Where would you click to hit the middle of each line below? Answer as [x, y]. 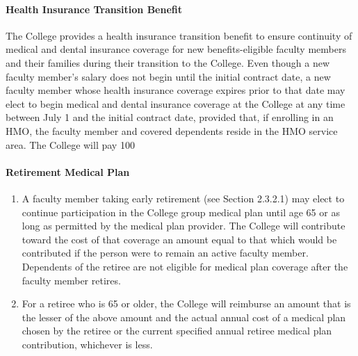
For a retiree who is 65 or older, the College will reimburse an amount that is [186, 304]
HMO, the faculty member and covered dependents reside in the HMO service [172, 130]
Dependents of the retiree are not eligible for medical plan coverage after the [185, 266]
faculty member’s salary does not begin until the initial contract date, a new [168, 76]
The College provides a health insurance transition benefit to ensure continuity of [179, 35]
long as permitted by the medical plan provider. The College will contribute [184, 226]
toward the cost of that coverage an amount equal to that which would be [179, 239]
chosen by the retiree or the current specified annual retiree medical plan [177, 331]
